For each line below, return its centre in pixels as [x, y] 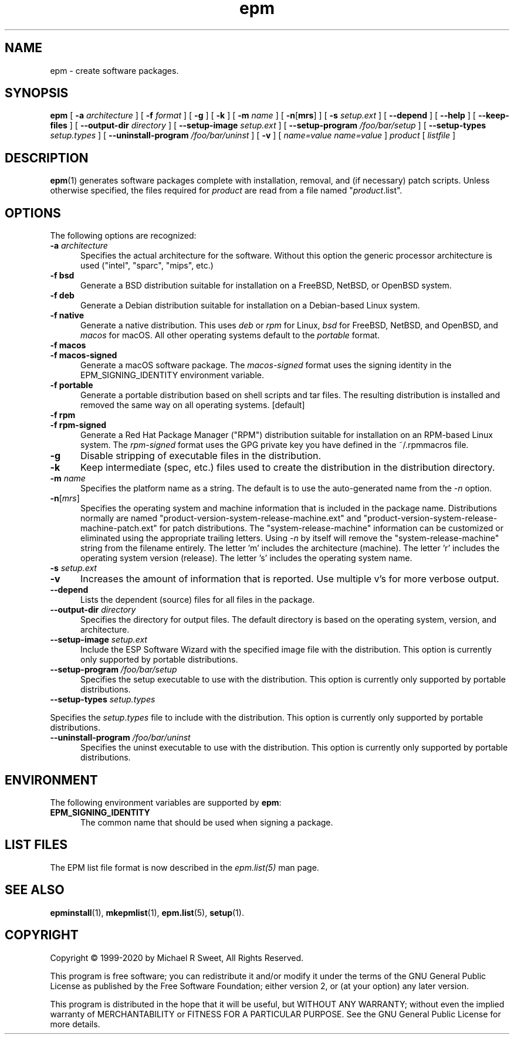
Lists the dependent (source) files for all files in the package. [198, 600]
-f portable [72, 385]
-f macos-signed [84, 355]
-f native [67, 315]
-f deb [62, 296]
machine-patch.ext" [119, 528]
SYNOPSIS [37, 93]
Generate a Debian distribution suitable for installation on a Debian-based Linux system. [250, 305]
